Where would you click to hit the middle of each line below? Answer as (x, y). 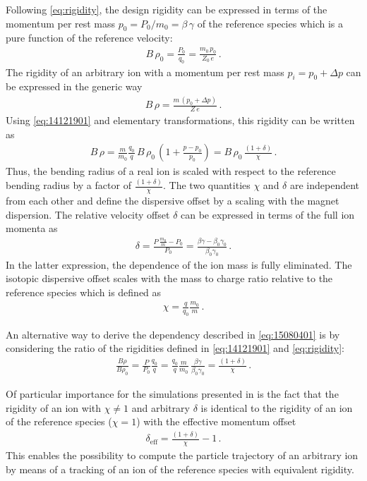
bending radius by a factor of (68, 185)
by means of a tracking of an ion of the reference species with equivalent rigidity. (180, 469)
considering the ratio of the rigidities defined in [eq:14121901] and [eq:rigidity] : (175, 348)
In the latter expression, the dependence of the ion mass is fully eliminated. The (179, 264)
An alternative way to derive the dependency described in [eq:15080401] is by (173, 334)
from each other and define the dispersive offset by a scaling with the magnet (173, 201)
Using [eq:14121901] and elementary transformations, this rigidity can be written (180, 120)
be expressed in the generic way (74, 86)
